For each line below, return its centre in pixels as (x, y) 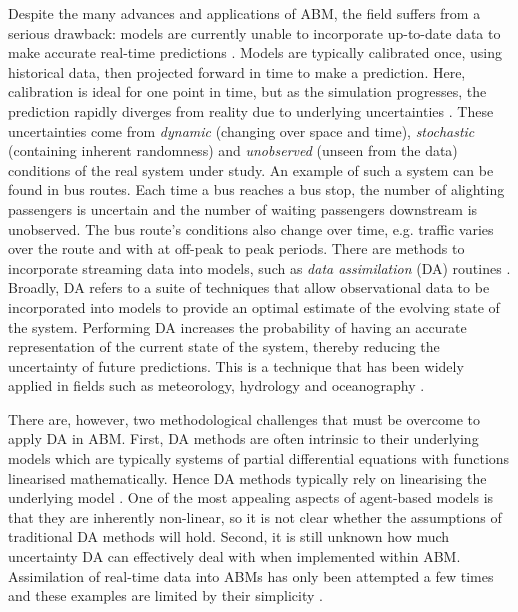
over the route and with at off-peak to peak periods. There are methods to (236, 248)
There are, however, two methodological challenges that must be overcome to (244, 418)
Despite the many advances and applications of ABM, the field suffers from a (244, 13)
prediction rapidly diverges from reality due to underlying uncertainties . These (251, 110)
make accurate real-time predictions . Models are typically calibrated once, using (255, 52)
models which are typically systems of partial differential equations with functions (259, 458)
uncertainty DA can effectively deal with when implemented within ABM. (234, 556)
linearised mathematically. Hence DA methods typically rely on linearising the (247, 477)
